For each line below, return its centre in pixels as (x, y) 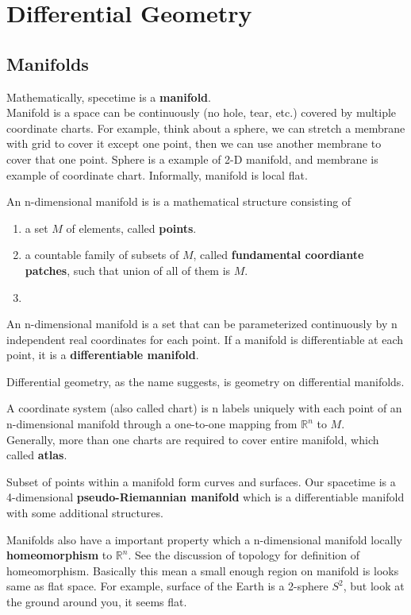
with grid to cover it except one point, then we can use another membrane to (194, 143)
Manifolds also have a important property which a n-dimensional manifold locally (204, 539)
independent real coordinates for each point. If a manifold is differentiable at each (205, 339)
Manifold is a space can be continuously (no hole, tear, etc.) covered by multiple (202, 112)
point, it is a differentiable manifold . (103, 355)
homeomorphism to (60, 555)
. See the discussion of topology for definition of (244, 555)
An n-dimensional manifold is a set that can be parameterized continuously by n (202, 324)
